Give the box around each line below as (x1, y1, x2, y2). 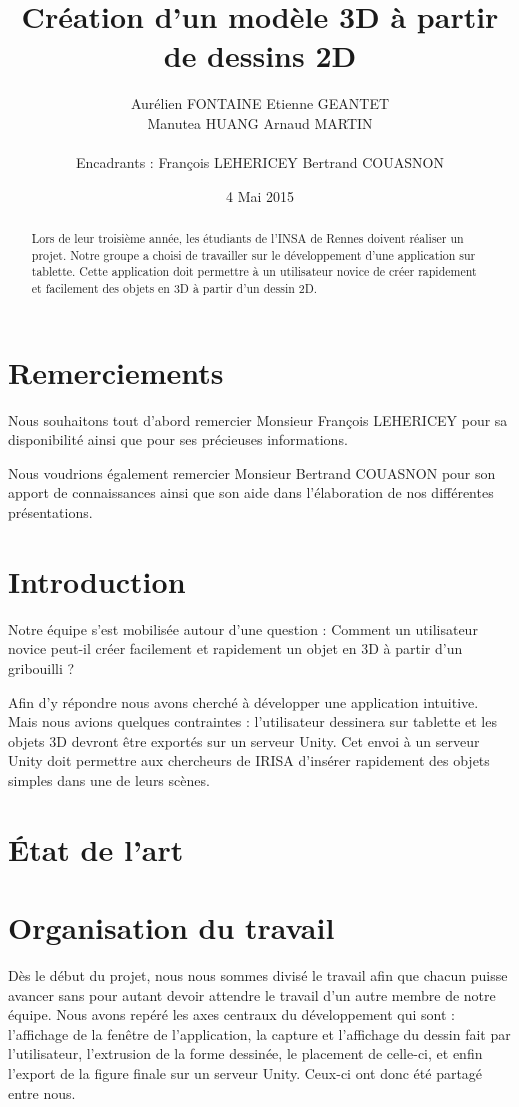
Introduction (8, 560, 186, 601)
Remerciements (8, 351, 224, 392)
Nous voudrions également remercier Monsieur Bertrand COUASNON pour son (8, 462, 496, 483)
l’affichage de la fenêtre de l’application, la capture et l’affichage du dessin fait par (8, 1023, 511, 1044)
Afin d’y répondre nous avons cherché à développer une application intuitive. (8, 691, 479, 712)
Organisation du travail (8, 907, 335, 948)
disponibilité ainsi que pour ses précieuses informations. (8, 429, 348, 450)
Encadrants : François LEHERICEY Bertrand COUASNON (76, 152, 444, 173)
